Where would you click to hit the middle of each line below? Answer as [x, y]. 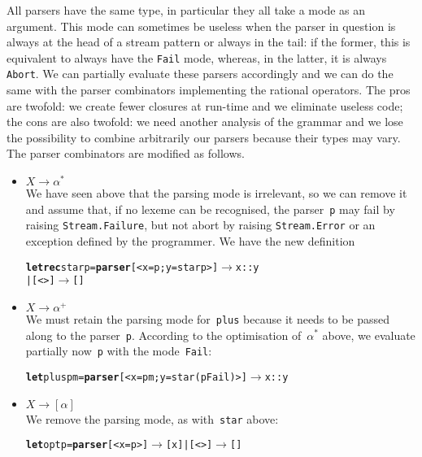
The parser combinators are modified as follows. [126, 153]
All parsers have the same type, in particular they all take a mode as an [186, 10]
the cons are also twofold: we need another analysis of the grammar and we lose [205, 122]
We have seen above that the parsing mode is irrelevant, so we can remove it [216, 193]
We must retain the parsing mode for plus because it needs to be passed [208, 318]
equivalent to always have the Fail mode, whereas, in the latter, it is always [197, 57]
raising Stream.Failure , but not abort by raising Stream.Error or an [200, 225]
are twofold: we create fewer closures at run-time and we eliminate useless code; [205, 105]
